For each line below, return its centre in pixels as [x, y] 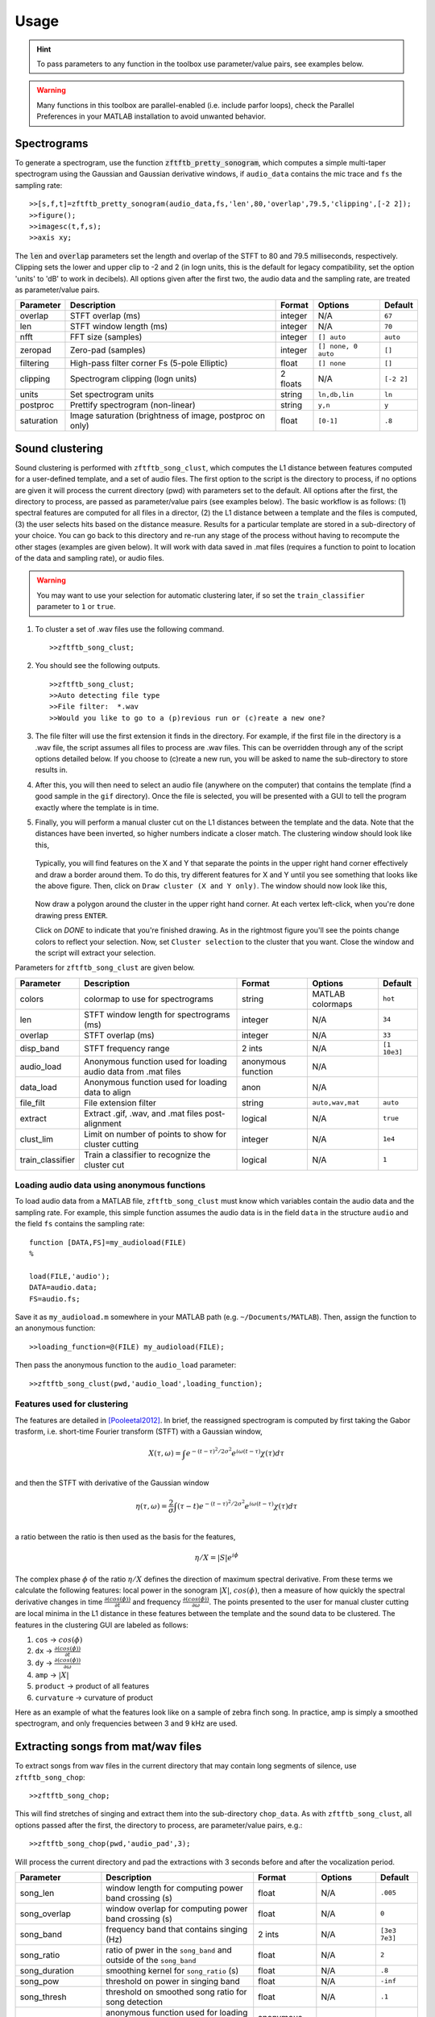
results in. [51, 770]
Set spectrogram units [112, 395]
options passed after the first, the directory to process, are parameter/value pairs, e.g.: [159, 1825]
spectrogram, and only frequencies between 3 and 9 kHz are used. [126, 1723]
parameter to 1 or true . [76, 607]
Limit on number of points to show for [155, 1134]
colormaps [332, 1004]
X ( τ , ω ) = [165, 1453]
